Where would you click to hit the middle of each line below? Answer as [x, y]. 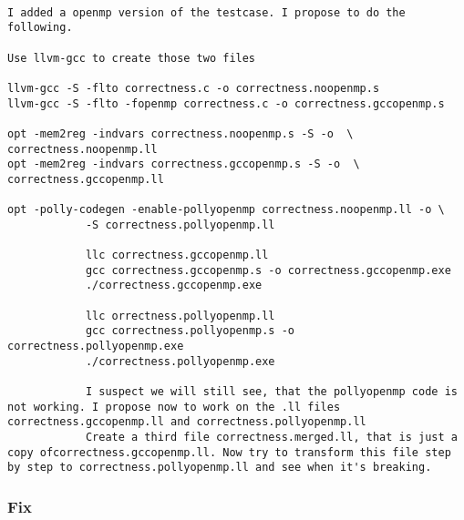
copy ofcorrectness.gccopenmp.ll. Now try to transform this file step [229, 452]
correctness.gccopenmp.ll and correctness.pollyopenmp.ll [187, 422]
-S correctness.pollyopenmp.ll [180, 224]
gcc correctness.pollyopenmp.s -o [190, 331]
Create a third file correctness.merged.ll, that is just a [271, 438]
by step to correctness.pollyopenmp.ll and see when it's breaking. [220, 468]
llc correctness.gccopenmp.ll [177, 255]
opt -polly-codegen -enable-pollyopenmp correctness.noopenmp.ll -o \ [226, 210]
